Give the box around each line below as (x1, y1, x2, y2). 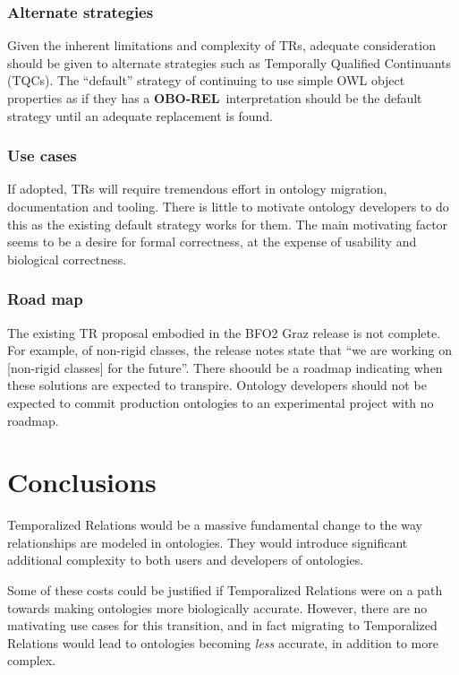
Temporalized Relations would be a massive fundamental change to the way (7, 515, 422, 534)
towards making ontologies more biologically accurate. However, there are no (7, 598, 428, 617)
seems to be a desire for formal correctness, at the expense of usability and (7, 232, 417, 251)
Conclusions (7, 463, 157, 500)
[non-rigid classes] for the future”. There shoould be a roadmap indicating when (7, 358, 443, 376)
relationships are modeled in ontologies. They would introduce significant (7, 532, 408, 551)
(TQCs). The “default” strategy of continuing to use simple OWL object (7, 71, 405, 90)
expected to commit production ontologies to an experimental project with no (7, 393, 434, 411)
